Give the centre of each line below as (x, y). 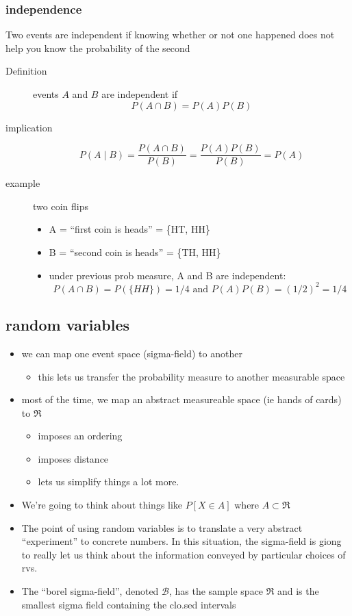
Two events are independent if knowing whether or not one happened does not (170, 35)
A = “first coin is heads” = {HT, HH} (129, 229)
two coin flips (61, 206)
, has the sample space (216, 591)
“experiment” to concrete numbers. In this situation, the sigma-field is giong (181, 541)
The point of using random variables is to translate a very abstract (162, 527)
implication (29, 127)
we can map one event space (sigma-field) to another (132, 353)
